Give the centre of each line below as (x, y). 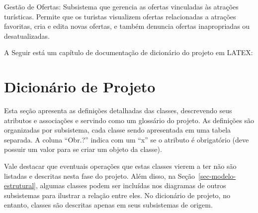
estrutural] (20, 185)
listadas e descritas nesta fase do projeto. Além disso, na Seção (100, 176)
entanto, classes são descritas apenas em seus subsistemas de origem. (108, 205)
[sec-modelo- (217, 176)
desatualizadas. (27, 35)
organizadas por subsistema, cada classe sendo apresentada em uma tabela (118, 130)
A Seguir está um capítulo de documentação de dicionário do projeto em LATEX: (129, 52)
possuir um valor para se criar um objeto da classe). (83, 149)
